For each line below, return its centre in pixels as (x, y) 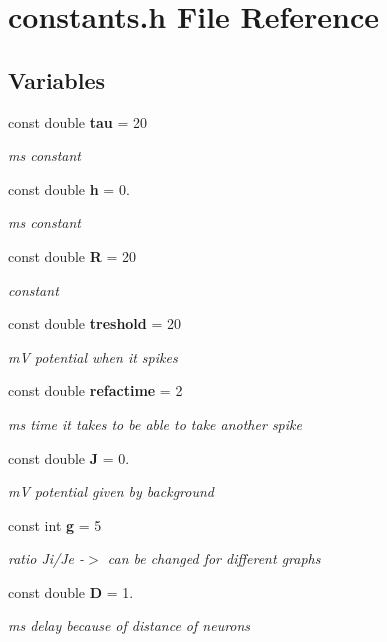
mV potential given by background (111, 491)
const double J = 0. (69, 457)
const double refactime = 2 (95, 390)
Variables (57, 79)
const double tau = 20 (77, 121)
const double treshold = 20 (95, 323)
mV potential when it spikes (93, 356)
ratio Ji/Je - (46, 558)
